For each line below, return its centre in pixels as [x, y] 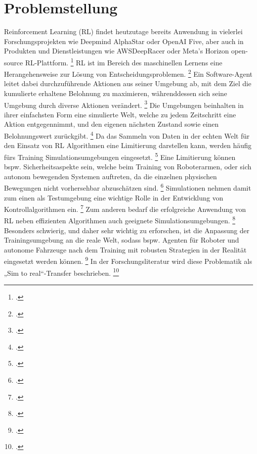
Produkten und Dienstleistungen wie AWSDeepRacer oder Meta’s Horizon [117, 51]
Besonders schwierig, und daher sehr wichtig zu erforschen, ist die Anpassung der [127, 230]
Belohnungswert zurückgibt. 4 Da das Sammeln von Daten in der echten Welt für [127, 135]
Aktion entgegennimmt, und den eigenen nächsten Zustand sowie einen [111, 124]
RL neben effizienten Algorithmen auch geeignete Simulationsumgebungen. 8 [120, 220]
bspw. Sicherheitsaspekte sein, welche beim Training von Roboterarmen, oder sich [128, 167]
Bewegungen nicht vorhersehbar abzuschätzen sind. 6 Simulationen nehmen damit [128, 187]
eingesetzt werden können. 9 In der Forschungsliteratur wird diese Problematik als [128, 260]
